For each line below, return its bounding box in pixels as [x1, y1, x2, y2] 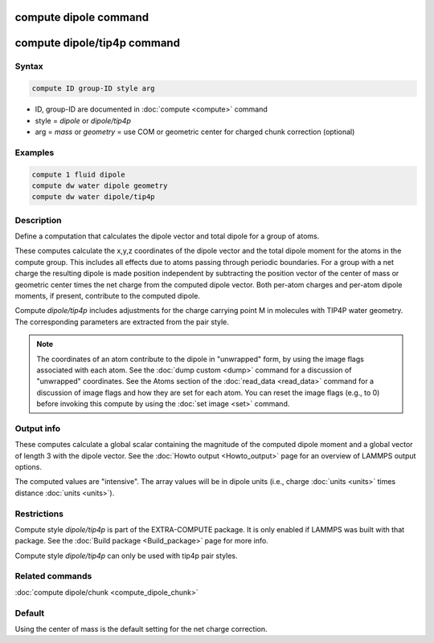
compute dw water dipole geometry [31, 181, 168, 190]
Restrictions [14, 508, 64, 519]
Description [14, 214, 62, 226]
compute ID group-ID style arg [31, 84, 156, 93]
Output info [14, 422, 60, 433]
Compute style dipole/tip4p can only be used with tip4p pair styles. [14, 551, 238, 560]
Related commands [14, 571, 92, 582]
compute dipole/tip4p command [14, 36, 181, 50]
